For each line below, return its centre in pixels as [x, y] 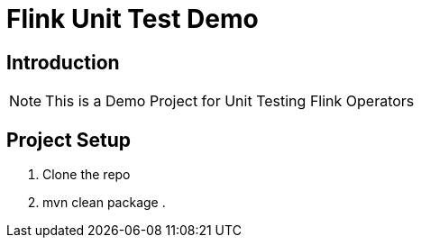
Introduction [63, 62]
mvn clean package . [104, 203]
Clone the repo [87, 175]
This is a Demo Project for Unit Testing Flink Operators [230, 101]
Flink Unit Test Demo [133, 19]
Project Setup [69, 140]
